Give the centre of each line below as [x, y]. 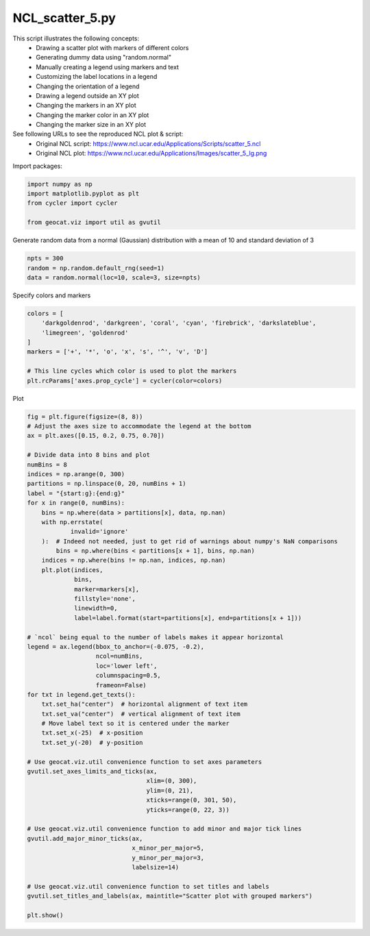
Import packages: [38, 166]
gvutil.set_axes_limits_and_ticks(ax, [92, 772]
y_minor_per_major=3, [168, 858]
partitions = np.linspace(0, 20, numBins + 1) [107, 484]
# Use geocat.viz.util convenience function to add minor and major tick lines [164, 829]
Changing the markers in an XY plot [86, 106]
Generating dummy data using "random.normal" [104, 58]
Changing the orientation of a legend [88, 86]
